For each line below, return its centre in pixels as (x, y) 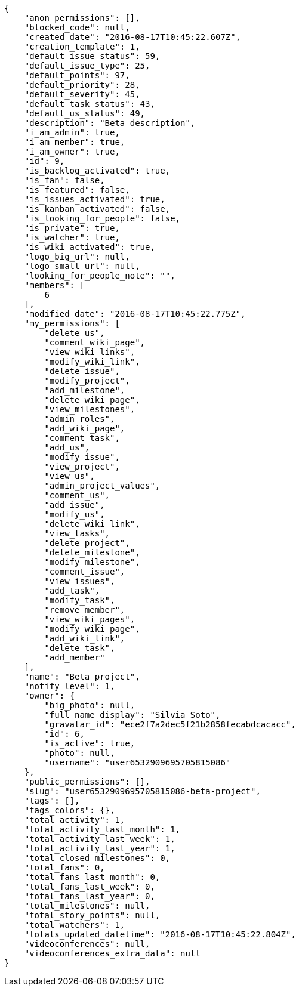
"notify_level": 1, (70, 686)
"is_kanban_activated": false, (97, 209)
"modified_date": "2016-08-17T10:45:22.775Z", (135, 314)
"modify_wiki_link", (92, 362)
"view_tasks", (77, 533)
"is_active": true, (90, 743)
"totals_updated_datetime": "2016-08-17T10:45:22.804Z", (160, 934)
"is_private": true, (72, 228)
